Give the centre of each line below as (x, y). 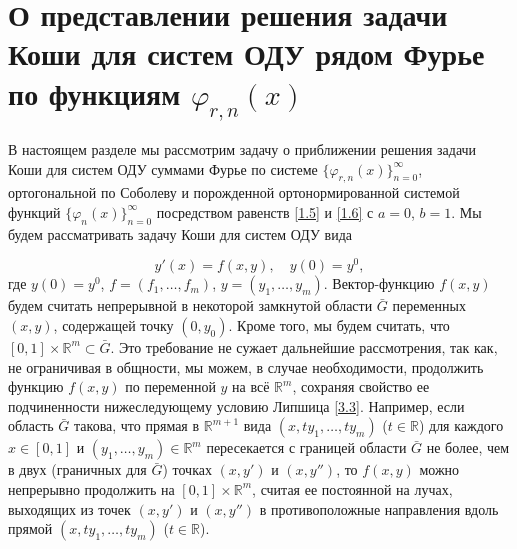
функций (34, 211)
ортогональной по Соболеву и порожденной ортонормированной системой (234, 192)
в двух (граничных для (77, 469)
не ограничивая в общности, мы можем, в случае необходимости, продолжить (246, 366)
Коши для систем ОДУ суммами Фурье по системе (163, 168)
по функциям (94, 92)
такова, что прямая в (137, 425)
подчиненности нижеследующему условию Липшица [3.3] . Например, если (236, 405)
